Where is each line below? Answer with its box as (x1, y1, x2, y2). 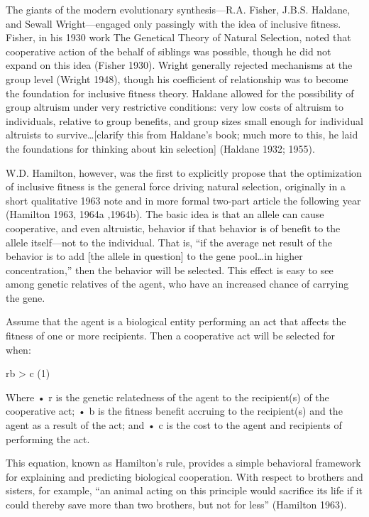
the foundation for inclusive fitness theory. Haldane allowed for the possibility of (6, 85, 354, 100)
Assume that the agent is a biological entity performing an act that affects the (6, 314, 346, 329)
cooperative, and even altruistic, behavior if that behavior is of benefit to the (6, 220, 341, 235)
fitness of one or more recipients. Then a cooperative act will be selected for (6, 328, 336, 343)
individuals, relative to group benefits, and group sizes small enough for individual (6, 113, 363, 128)
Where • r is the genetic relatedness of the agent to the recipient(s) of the (6, 389, 329, 404)
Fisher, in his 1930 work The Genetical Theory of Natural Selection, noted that (6, 30, 351, 45)
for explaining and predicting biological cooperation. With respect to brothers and (6, 469, 363, 484)
